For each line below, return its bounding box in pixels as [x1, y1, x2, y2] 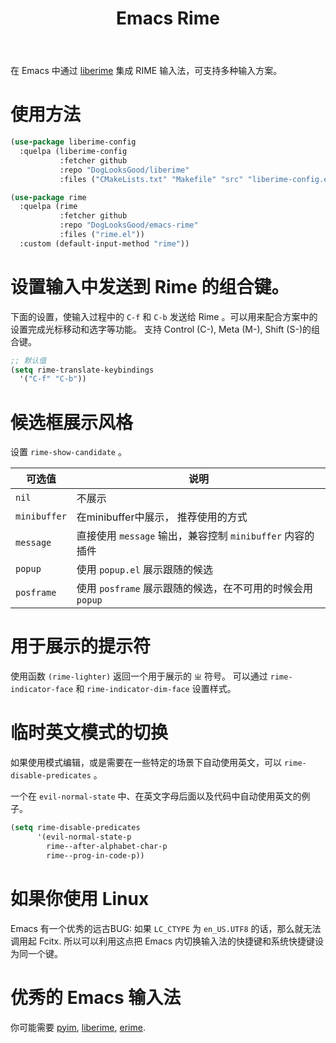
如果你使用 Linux [10, 887, 150, 910]
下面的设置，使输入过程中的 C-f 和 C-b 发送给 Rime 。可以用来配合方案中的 [10, 310, 318, 322]
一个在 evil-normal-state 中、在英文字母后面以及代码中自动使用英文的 [10, 790, 302, 802]
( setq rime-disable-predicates [10, 823, 141, 833]
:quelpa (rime [19, 202, 78, 212]
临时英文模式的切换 [10, 722, 169, 744]
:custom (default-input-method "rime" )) [19, 238, 190, 249]
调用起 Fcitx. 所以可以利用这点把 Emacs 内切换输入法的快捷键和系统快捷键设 [10, 935, 325, 947]
